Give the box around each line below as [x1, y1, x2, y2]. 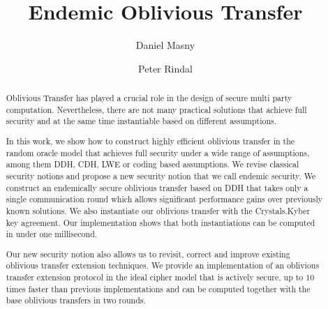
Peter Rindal [138, 61, 193, 75]
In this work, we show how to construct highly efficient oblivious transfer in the [6, 135, 295, 146]
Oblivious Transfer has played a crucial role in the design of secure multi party [6, 92, 292, 104]
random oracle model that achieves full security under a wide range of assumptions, [6, 146, 310, 158]
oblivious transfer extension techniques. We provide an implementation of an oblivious [6, 259, 320, 271]
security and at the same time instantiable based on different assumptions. [6, 115, 277, 127]
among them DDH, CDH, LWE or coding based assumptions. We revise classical [6, 158, 299, 170]
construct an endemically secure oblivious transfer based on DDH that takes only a [6, 181, 308, 193]
